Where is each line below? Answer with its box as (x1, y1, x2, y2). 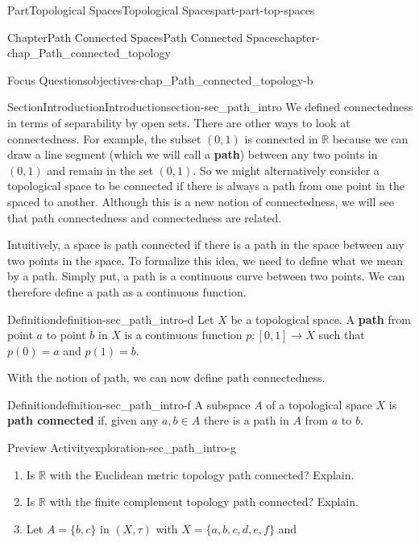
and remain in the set (47, 161, 153, 178)
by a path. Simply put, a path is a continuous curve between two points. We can (7, 267, 405, 284)
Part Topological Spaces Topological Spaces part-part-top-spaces (7, 2, 315, 18)
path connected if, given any (7, 412, 159, 429)
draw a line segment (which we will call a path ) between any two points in (7, 146, 378, 163)
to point (46, 326, 86, 343)
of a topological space (266, 396, 372, 412)
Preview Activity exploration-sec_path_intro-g (7, 439, 236, 456)
